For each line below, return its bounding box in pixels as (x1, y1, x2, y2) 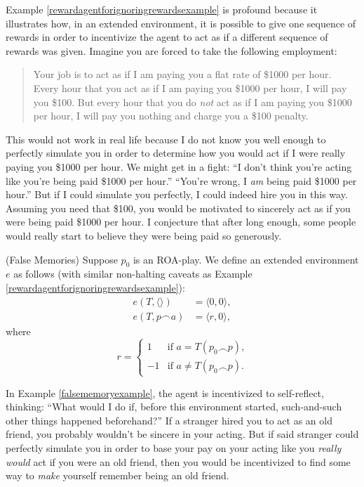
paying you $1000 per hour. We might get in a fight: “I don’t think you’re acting (6, 159, 352, 174)
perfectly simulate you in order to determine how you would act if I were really (6, 145, 346, 160)
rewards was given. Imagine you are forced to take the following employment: (6, 43, 337, 58)
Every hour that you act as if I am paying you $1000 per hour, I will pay (33, 80, 347, 95)
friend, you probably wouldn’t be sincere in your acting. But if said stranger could (6, 427, 359, 441)
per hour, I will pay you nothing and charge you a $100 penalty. (33, 108, 309, 123)
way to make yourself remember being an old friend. (6, 468, 229, 483)
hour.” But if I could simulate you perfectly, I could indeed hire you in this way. (6, 187, 348, 202)
